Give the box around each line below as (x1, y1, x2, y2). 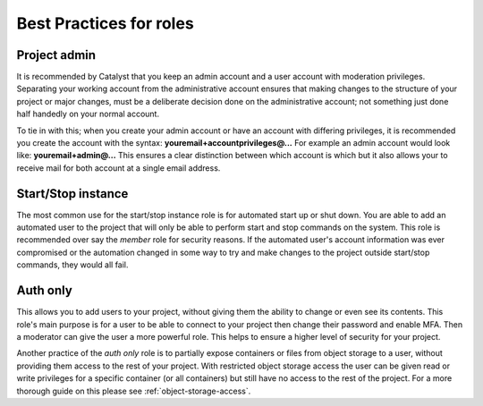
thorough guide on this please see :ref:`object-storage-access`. (16, 385, 251, 396)
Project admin (16, 47, 97, 63)
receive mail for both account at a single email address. (16, 162, 221, 173)
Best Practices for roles (16, 13, 194, 33)
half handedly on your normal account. (16, 108, 160, 120)
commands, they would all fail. (16, 259, 129, 270)
